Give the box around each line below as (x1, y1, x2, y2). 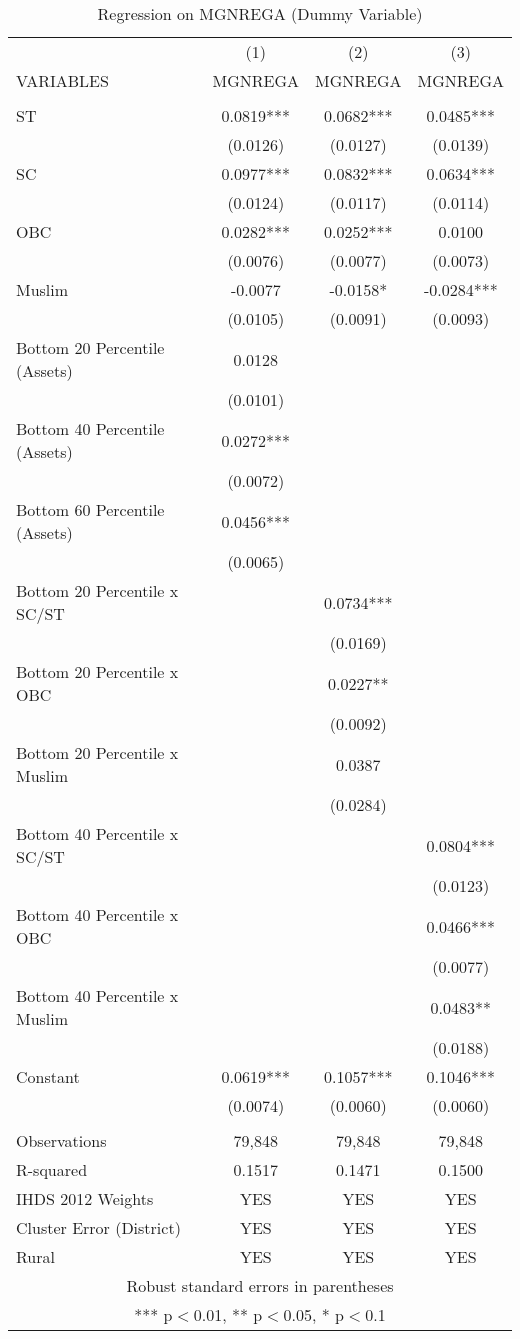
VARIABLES (16, 69, 109, 92)
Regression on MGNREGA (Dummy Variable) (97, 2, 423, 25)
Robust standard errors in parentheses (126, 1274, 394, 1297)
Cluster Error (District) (16, 1216, 181, 1239)
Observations (16, 1129, 107, 1152)
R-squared (16, 1158, 88, 1181)
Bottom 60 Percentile (16, 498, 165, 521)
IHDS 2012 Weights (16, 1187, 154, 1210)
